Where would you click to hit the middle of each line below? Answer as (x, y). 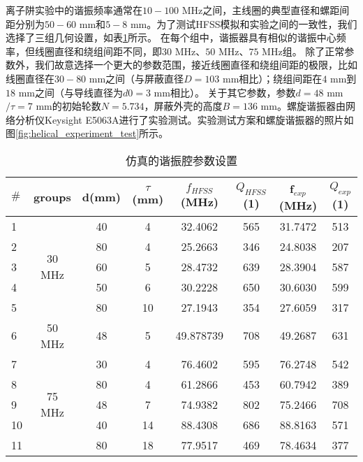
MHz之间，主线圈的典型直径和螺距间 (266, 10)
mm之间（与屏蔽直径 (136, 78)
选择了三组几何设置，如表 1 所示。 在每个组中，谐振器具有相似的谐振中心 (171, 37)
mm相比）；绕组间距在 (273, 78)
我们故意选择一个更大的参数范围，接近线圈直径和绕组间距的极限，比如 (196, 65)
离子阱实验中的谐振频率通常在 (74, 10)
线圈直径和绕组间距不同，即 (98, 51)
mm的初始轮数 (68, 106)
